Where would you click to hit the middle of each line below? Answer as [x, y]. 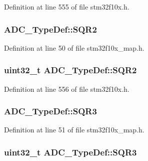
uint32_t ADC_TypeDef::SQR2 [70, 70]
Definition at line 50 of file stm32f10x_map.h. [74, 47]
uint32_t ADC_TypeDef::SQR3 [70, 152]
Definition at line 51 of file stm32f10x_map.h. [74, 130]
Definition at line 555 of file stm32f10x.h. [67, 7]
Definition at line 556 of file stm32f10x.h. [67, 89]
